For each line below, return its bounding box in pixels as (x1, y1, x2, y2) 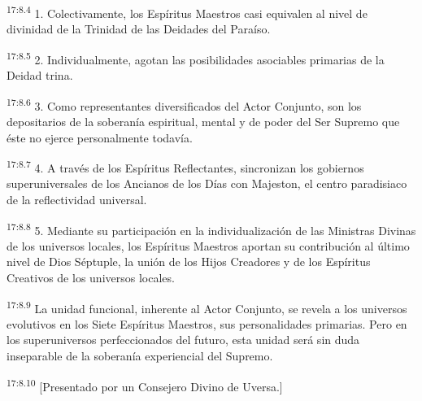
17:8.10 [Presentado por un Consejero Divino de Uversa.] (7, 375, 283, 394)
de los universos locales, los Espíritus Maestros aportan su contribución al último (7, 237, 410, 254)
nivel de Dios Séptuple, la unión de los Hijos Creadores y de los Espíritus (7, 253, 371, 270)
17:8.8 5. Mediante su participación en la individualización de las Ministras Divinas (7, 219, 416, 238)
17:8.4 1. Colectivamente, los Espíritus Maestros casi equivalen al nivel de (7, 2, 368, 21)
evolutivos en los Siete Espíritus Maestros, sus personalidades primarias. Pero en (7, 315, 407, 332)
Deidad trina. (7, 67, 73, 84)
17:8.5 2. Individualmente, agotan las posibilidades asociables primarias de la (7, 48, 385, 68)
